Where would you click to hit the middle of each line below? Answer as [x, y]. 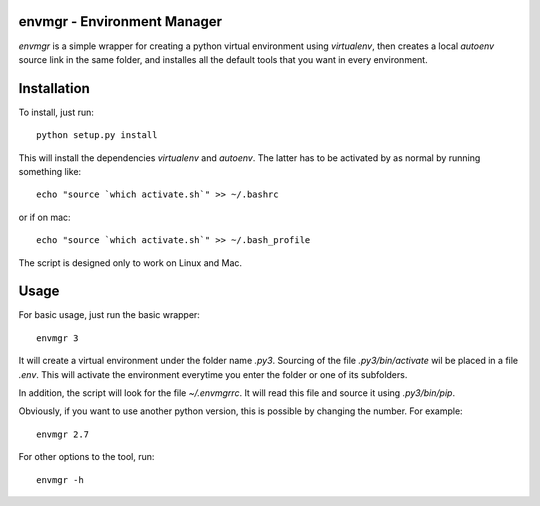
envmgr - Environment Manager [120, 21]
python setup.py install [97, 135]
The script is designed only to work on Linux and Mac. [130, 262]
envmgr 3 [57, 338]
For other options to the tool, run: [86, 457]
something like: [50, 171]
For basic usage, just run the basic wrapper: [109, 315]
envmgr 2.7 [63, 434]
